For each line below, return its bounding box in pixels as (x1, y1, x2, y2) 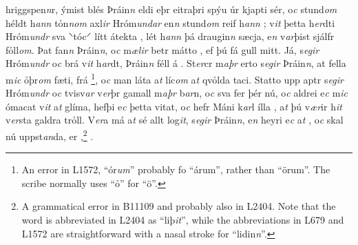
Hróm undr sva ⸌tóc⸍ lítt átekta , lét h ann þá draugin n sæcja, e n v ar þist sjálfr (6, 29, 335, 43)
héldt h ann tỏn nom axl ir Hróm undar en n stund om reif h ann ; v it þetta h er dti (6, 15, 335, 30)
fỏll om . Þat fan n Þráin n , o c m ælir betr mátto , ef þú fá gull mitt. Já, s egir (6, 42, 319, 57)
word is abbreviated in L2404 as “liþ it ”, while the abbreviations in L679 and (21, 213, 344, 227)
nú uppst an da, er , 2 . (6, 127, 94, 143)
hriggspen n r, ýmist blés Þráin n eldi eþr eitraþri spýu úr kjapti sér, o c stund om (6, 2, 337, 16)
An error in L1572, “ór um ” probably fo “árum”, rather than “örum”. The (21, 162, 330, 177)
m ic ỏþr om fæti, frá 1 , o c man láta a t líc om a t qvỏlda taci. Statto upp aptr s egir (6, 70, 344, 86)
